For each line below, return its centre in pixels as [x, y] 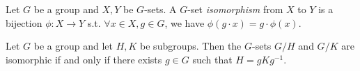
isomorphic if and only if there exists [84, 59]
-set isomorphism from [235, 9]
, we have [185, 22]
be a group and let [73, 46]
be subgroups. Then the [191, 46]
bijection [24, 22]
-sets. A [161, 9]
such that [212, 59]
